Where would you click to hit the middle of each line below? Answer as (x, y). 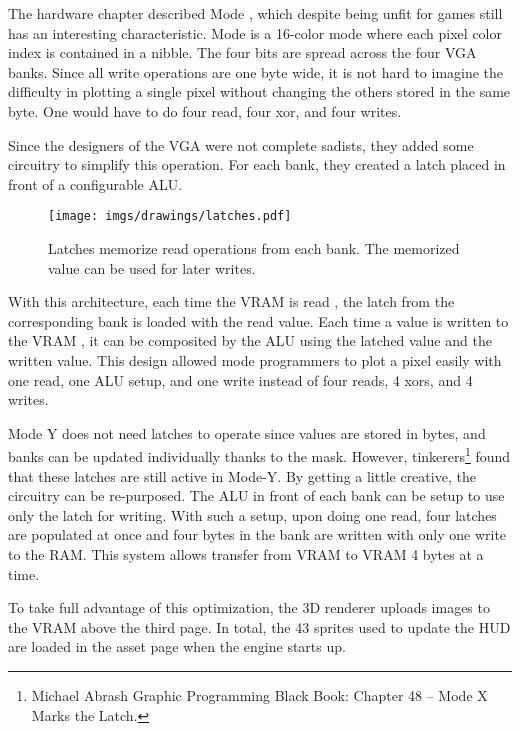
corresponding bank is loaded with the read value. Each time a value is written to (258, 320)
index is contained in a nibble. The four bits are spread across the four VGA (242, 52)
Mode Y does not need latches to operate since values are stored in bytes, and (247, 432)
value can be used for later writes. (152, 267)
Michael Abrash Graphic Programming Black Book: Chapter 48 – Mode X (259, 694)
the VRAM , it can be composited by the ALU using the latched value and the (250, 340)
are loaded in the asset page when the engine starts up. (177, 646)
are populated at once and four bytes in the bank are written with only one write (257, 534)
